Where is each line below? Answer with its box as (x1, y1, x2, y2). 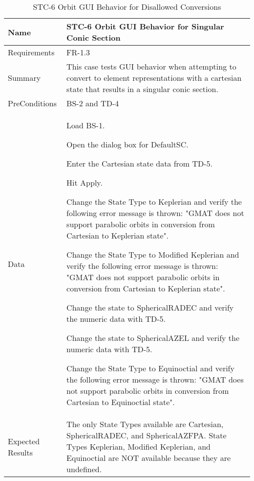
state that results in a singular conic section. (66, 83, 218, 95)
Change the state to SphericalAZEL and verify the (66, 332, 240, 343)
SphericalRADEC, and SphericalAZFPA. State (66, 430, 227, 441)
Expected (8, 435, 40, 447)
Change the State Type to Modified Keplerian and (66, 249, 239, 260)
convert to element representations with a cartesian (66, 72, 242, 83)
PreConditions (8, 97, 57, 109)
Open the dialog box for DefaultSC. (66, 139, 189, 150)
